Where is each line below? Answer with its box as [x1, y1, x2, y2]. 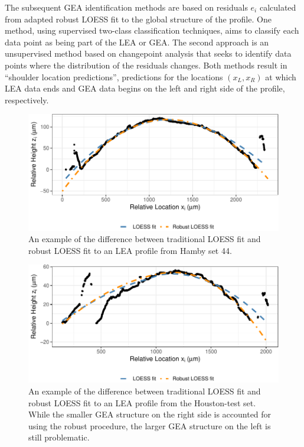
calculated [259, 1, 296, 13]
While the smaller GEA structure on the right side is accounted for [28, 408, 272, 420]
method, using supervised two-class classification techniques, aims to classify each [5, 24, 299, 37]
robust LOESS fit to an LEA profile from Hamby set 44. [28, 244, 232, 256]
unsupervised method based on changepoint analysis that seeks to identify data [5, 47, 292, 60]
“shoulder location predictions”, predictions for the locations [5, 70, 223, 83]
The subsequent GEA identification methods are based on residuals [5, 1, 248, 13]
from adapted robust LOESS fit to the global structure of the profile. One [5, 12, 272, 25]
